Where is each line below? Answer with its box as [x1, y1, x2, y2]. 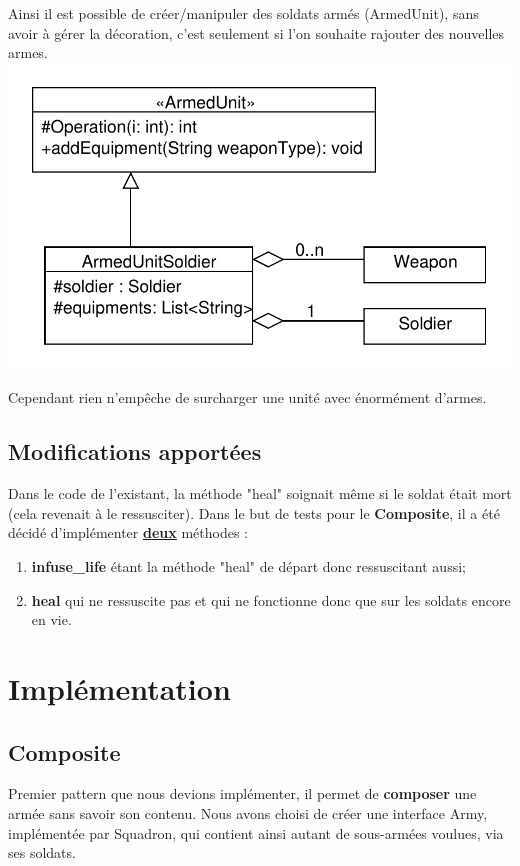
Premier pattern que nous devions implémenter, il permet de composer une [8, 783, 477, 804]
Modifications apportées [8, 436, 262, 467]
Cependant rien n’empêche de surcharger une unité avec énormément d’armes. [8, 387, 487, 408]
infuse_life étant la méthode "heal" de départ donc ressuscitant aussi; [31, 556, 466, 577]
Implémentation [8, 668, 231, 709]
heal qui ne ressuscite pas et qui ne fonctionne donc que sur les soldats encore [31, 589, 511, 610]
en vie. [31, 609, 72, 630]
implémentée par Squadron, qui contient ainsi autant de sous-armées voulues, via [8, 822, 504, 843]
